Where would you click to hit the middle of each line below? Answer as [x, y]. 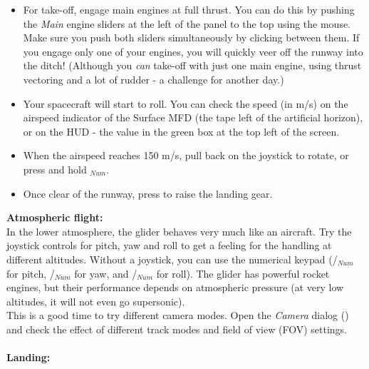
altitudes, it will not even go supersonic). [96, 301]
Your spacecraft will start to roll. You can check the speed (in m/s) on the [186, 103]
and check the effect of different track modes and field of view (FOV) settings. [177, 329]
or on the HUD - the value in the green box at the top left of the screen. [181, 131]
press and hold [55, 169]
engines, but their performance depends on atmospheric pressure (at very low [175, 287]
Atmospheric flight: [55, 217]
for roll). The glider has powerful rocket [243, 273]
